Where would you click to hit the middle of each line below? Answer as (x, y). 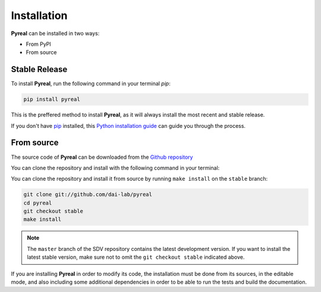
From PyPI (39, 44)
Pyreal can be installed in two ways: (55, 33)
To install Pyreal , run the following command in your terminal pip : (91, 84)
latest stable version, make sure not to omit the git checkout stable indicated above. (136, 257)
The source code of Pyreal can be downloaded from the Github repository (102, 157)
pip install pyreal (52, 99)
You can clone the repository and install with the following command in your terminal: (115, 168)
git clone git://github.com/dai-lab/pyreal (88, 194)
